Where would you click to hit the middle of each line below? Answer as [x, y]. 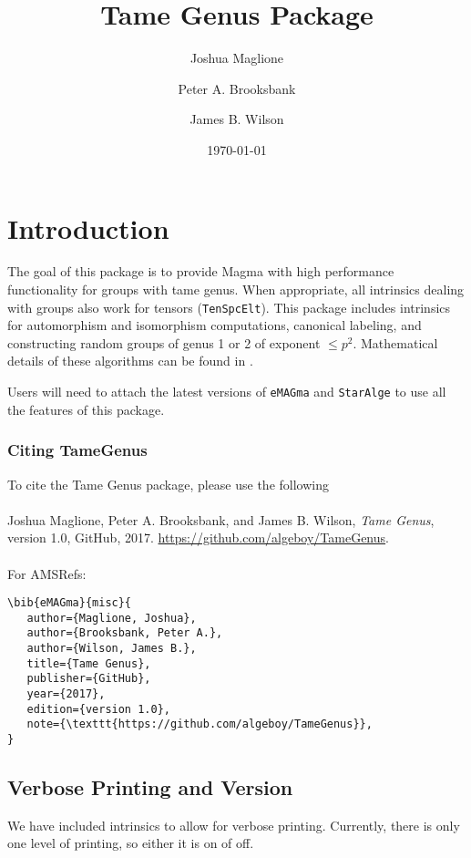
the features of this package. [86, 409]
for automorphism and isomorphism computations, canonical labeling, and [215, 325]
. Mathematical [395, 342]
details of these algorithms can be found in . [130, 361]
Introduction [88, 227]
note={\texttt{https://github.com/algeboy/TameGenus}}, [200, 724]
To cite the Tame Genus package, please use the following [168, 484]
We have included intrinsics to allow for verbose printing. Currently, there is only [234, 825]
